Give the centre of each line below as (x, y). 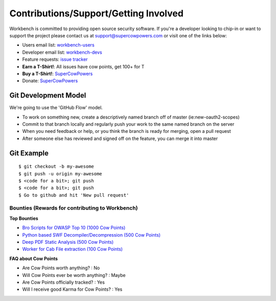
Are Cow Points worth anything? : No (61, 268)
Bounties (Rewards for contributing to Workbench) (74, 208)
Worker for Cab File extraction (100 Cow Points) (72, 249)
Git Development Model (48, 95)
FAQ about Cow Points (34, 259)
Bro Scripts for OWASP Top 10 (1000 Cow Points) (74, 228)
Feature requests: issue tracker (55, 59)
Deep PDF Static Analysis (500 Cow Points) (68, 242)
